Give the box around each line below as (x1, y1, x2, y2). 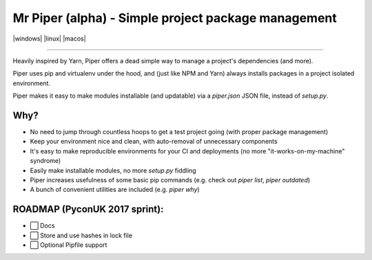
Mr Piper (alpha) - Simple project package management (12, 10, 337, 25)
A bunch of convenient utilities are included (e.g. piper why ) (30, 186, 200, 194)
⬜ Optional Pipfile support (30, 241, 107, 249)
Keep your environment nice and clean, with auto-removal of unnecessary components (30, 138, 278, 146)
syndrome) (30, 157, 61, 165)
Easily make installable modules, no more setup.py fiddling (30, 166, 196, 175)
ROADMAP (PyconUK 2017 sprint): (12, 204, 164, 215)
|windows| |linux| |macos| (12, 34, 86, 43)
